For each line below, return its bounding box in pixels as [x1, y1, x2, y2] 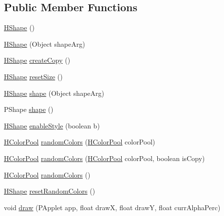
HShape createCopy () [4, 55, 71, 65]
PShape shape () [4, 104, 54, 114]
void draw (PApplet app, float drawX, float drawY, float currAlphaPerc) [4, 202, 221, 212]
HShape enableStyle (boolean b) [4, 120, 100, 130]
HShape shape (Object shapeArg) [4, 88, 104, 98]
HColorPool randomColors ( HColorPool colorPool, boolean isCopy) [4, 153, 205, 163]
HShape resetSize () [4, 71, 63, 81]
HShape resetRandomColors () [4, 186, 95, 196]
